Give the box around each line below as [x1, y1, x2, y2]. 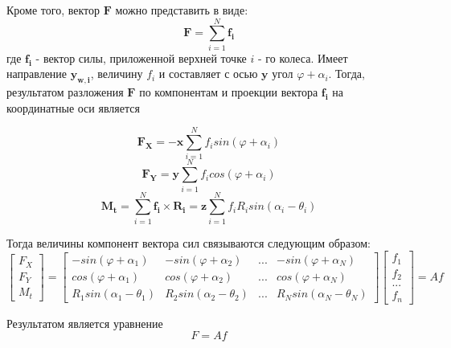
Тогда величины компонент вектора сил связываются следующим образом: [6, 234, 371, 251]
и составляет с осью [158, 65, 258, 82]
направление [6, 65, 68, 82]
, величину [90, 65, 143, 82]
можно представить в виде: [115, 2, 248, 18]
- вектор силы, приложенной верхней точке [35, 49, 247, 66]
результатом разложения [6, 84, 124, 100]
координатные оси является [6, 99, 140, 116]
